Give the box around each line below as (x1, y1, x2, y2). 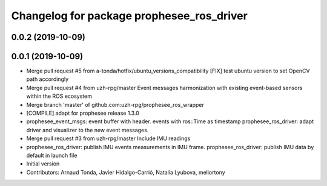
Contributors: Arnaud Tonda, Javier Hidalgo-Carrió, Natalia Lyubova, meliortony (26, 168, 225, 176)
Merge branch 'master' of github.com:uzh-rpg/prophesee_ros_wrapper (26, 101, 204, 108)
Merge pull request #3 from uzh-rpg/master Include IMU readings (26, 135, 191, 142)
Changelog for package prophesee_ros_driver (11, 9, 248, 22)
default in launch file (26, 152, 78, 159)
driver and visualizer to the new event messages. (26, 126, 149, 133)
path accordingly (26, 75, 69, 83)
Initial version (26, 160, 60, 167)
